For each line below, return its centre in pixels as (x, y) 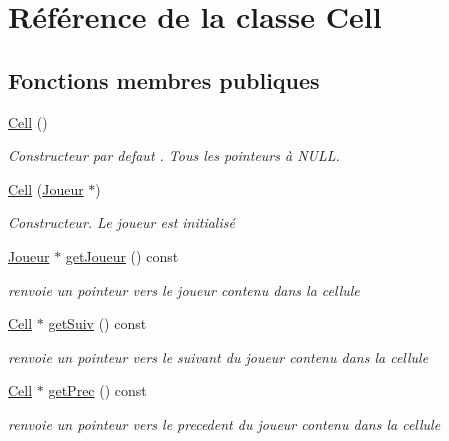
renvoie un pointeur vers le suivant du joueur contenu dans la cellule (218, 356)
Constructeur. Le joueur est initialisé (121, 222)
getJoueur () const (122, 255)
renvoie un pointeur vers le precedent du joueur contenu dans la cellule (224, 423)
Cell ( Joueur (46, 188)
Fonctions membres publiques (164, 79)
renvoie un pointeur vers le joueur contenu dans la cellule (184, 289)
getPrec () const (97, 390)
